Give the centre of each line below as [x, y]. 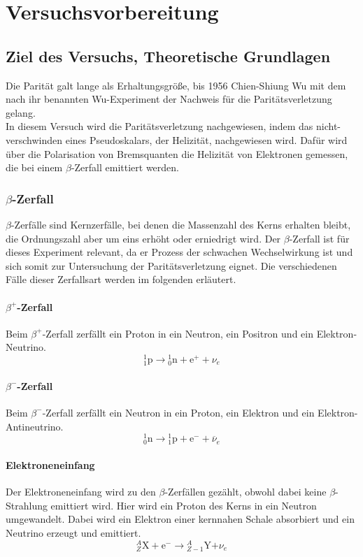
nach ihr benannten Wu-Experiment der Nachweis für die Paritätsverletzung [169, 99]
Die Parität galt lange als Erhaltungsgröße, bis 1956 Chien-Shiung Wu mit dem [176, 85]
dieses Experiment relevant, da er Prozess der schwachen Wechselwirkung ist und [179, 252]
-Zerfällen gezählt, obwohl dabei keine [245, 492]
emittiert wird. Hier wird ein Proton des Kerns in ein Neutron [184, 505]
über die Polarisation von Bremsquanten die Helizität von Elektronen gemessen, [177, 153]
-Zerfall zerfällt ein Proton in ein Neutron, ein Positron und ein [178, 333]
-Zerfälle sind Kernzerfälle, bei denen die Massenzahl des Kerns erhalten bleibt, [181, 224]
